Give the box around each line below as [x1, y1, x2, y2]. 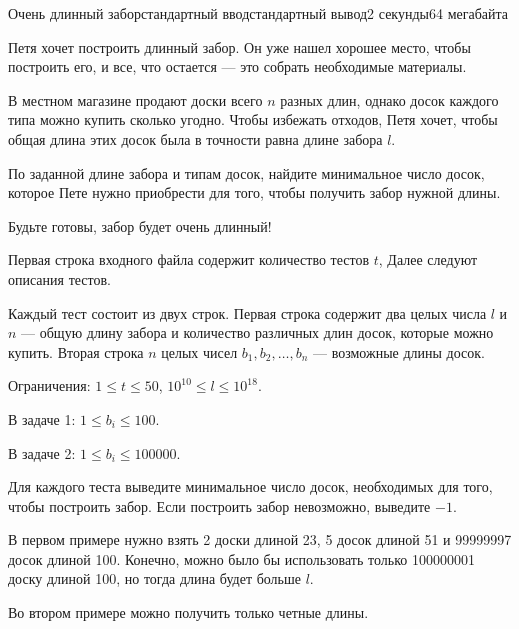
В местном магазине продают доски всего [8, 89, 263, 110]
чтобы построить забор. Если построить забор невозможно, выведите [8, 495, 431, 516]
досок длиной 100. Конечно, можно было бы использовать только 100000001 [8, 548, 475, 569]
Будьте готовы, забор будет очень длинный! [8, 215, 272, 236]
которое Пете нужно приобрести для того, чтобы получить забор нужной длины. [8, 182, 501, 203]
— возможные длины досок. [312, 341, 485, 362]
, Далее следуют [378, 249, 478, 270]
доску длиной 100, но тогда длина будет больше [8, 568, 301, 589]
